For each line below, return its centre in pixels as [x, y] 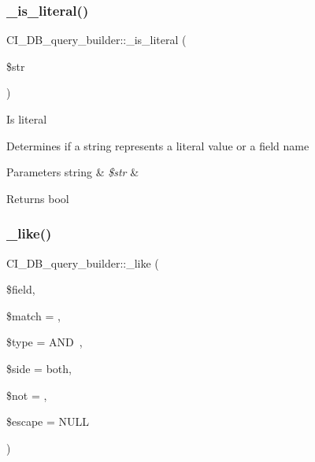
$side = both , [39, 368]
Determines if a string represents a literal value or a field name [158, 145]
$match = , [33, 315]
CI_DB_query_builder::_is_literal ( [96, 40]
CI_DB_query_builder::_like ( [83, 262]
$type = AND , [44, 342]
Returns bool [38, 198]
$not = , [27, 395]
